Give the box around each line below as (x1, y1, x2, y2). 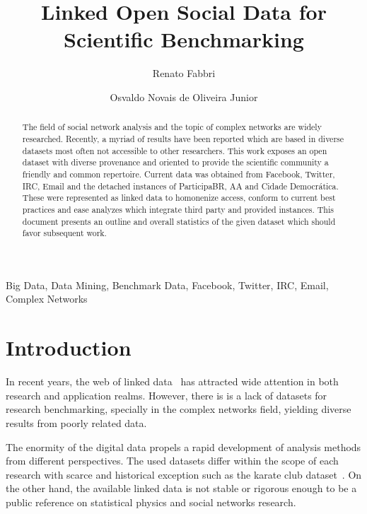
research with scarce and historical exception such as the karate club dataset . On (6, 467, 362, 481)
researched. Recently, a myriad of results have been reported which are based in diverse (22, 132, 344, 144)
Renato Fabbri (152, 66, 216, 81)
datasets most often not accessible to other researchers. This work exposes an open (22, 144, 327, 156)
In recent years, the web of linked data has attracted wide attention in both (6, 374, 339, 389)
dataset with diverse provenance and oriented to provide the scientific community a (22, 156, 329, 168)
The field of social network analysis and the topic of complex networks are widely (22, 121, 322, 133)
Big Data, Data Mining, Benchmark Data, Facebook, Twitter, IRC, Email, (6, 277, 329, 292)
